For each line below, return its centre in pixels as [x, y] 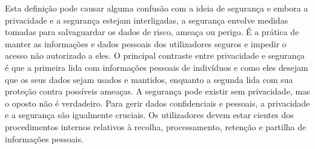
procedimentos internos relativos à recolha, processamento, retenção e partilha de [156, 126]
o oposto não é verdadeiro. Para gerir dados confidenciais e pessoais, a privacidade [157, 103]
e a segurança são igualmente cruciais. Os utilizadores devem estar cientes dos [149, 115]
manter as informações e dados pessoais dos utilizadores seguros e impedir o [146, 43]
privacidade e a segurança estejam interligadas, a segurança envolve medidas [147, 20]
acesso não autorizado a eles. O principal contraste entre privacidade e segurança [155, 55]
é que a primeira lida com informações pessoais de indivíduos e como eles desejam [157, 67]
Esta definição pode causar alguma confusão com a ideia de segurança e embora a [157, 8]
